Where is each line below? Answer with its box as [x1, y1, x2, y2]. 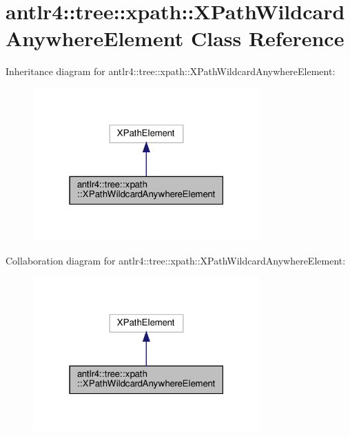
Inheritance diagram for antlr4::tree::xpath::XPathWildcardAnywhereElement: [6, 64, 336, 79]
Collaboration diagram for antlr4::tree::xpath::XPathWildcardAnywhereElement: [6, 253, 346, 268]
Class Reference [190, 24, 344, 52]
